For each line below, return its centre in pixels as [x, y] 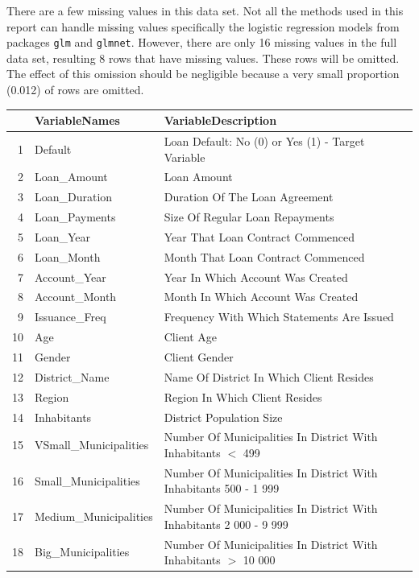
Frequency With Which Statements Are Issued [279, 317]
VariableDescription [220, 120]
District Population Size [223, 417]
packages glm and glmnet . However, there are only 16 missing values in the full [202, 42]
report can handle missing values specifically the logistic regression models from [203, 26]
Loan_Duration [74, 197]
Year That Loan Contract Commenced [259, 236]
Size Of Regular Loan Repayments [249, 217]
